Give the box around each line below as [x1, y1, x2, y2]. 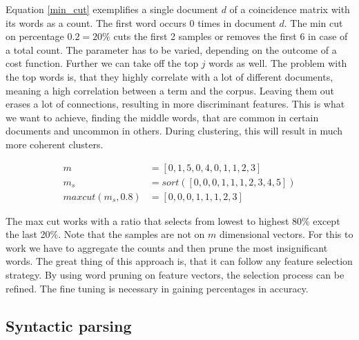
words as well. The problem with [208, 56, 347, 70]
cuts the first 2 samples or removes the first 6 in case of [113, 29, 348, 43]
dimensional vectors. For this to [220, 227, 353, 241]
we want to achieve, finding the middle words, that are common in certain [6, 110, 319, 124]
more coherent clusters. [6, 137, 104, 151]
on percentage [6, 29, 64, 43]
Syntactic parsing [6, 314, 132, 336]
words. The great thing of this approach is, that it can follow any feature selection [6, 254, 353, 268]
